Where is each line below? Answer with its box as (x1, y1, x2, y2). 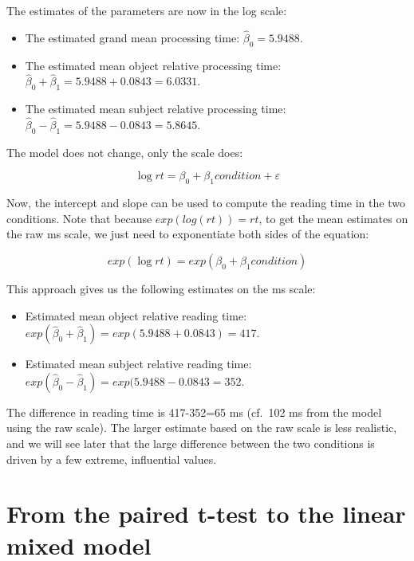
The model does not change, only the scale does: (6, 143, 243, 160)
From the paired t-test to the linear (6, 497, 406, 530)
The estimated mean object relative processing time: (25, 57, 282, 73)
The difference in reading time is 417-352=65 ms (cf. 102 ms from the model (6, 403, 382, 420)
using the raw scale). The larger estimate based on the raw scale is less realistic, (6, 419, 397, 436)
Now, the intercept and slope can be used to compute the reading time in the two (6, 194, 405, 211)
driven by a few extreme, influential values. (6, 450, 217, 467)
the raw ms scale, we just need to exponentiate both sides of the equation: (6, 226, 369, 242)
